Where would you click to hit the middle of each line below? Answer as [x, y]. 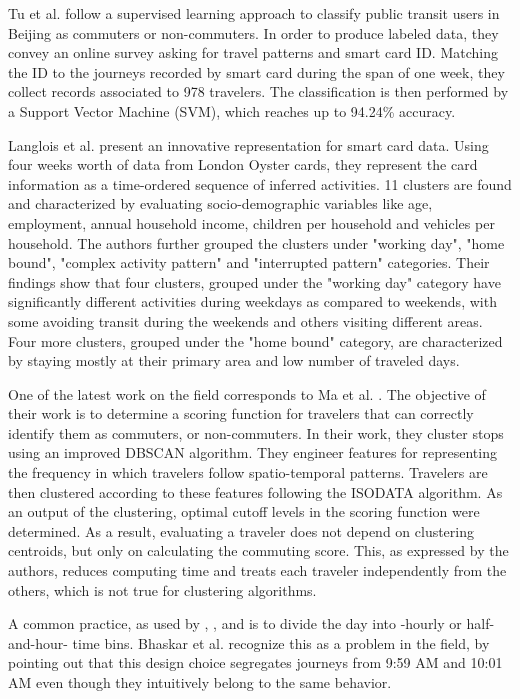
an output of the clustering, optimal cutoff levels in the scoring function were [244, 511]
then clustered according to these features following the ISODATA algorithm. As [255, 491]
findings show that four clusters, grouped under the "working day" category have [254, 281]
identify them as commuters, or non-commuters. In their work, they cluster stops [256, 432]
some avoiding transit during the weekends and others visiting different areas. [245, 320]
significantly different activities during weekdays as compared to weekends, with [252, 301]
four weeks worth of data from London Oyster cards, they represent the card [243, 164]
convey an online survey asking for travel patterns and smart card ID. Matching [253, 52]
